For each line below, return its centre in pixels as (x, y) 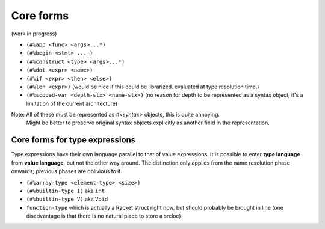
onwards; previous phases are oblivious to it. (67, 171)
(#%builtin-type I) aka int (66, 191)
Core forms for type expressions (73, 140)
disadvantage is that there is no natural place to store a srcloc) (104, 216)
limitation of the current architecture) (72, 103)
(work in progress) (34, 34)
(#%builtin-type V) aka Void (67, 199)
